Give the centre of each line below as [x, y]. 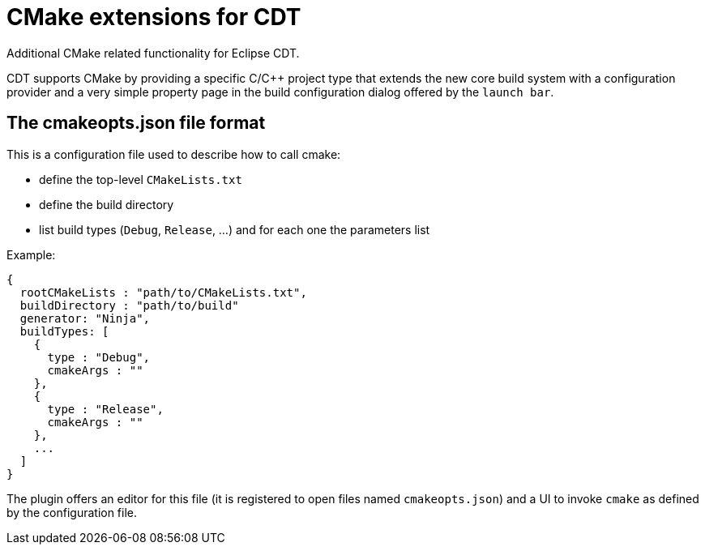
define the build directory [107, 204]
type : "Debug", [99, 357]
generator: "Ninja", [85, 318]
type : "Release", [105, 409]
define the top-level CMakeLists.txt [141, 179]
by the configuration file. [72, 512]
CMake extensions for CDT [154, 17]
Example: [31, 254]
